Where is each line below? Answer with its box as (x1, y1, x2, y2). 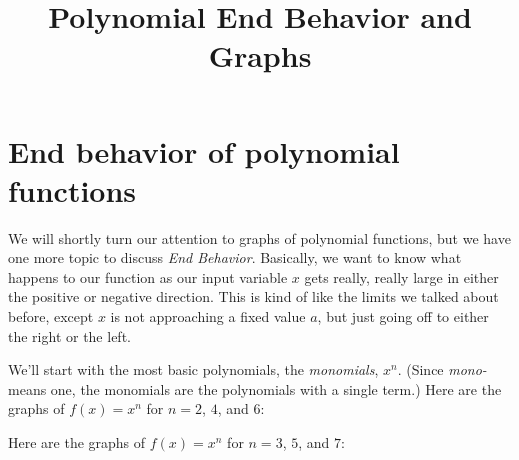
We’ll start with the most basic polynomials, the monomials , (8, 359, 379, 380)
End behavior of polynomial (8, 130, 400, 171)
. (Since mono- (397, 359, 487, 380)
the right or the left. (8, 325, 131, 346)
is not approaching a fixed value (110, 306, 306, 327)
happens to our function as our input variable (8, 266, 288, 287)
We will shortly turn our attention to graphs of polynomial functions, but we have (8, 227, 511, 248)
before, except (8, 306, 94, 327)
